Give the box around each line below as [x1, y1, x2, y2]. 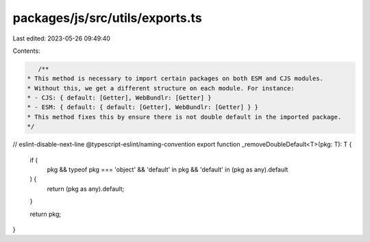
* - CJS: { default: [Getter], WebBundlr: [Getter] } [27, 94, 212, 102]
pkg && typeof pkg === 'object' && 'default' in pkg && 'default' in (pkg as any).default [47, 165, 288, 174]
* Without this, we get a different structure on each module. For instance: [27, 84, 295, 92]
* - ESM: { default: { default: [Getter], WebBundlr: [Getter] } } [27, 104, 259, 111]
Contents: [12, 47, 40, 55]
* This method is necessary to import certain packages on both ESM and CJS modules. [27, 75, 323, 82]
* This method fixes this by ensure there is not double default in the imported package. [27, 113, 342, 121]
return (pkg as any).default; [47, 184, 125, 193]
